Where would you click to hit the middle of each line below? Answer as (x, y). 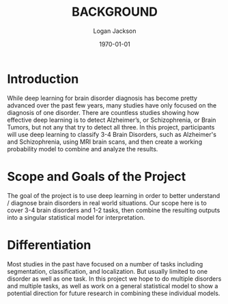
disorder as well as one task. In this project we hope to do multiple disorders (114, 279)
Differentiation (49, 245)
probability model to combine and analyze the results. (83, 149)
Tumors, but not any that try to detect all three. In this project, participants (111, 127)
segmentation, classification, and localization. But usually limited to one (108, 271)
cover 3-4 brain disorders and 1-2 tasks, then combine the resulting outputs (114, 210)
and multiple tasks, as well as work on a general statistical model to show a (113, 286)
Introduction (43, 79)
